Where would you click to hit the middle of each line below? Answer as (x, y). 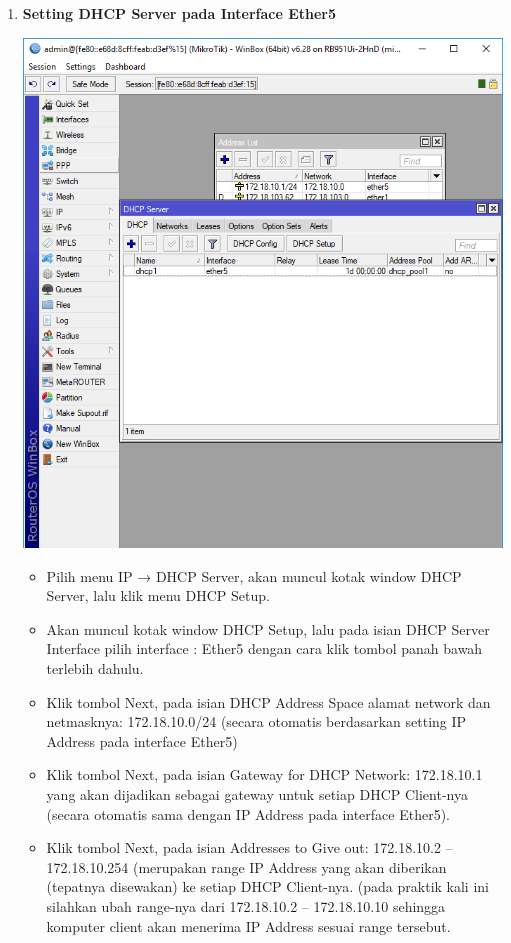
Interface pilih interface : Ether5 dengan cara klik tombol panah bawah (264, 648)
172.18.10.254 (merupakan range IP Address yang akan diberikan (246, 866)
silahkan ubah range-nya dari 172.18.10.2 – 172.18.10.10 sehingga (246, 905)
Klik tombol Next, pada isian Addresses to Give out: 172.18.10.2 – (249, 847)
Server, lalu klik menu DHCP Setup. (158, 595)
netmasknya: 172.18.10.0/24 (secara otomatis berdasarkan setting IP (256, 721)
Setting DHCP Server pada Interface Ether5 (179, 13)
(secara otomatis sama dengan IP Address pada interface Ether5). (248, 813)
